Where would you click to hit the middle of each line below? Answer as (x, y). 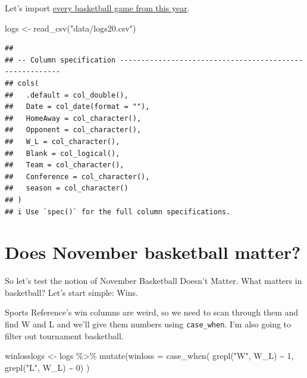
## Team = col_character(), (65, 165)
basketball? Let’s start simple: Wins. (71, 292)
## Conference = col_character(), (77, 176)
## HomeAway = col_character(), (73, 118)
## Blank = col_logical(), (62, 153)
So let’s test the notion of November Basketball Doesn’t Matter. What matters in (153, 281)
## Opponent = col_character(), (73, 130)
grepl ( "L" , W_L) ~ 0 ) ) (47, 367)
